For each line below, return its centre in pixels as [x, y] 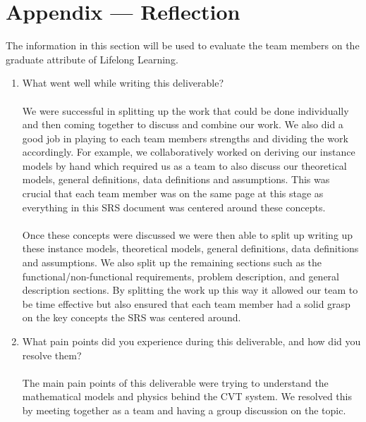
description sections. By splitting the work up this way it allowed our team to [190, 290]
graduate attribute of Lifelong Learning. [92, 59]
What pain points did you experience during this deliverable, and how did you [191, 341]
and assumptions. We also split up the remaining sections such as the [172, 262]
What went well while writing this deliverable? [123, 83]
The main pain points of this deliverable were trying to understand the [175, 382]
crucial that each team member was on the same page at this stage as [173, 193]
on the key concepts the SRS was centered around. [132, 317]
